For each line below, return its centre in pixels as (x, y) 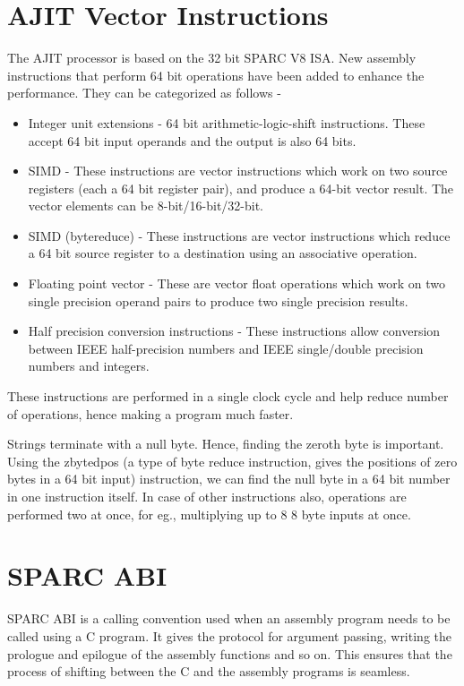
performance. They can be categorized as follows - (144, 93)
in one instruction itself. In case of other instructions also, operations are (207, 496)
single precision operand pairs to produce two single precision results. (218, 300)
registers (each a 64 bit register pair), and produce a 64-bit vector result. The (241, 188)
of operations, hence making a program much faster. (150, 413)
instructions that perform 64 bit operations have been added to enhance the (216, 75)
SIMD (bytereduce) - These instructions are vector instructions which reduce (239, 235)
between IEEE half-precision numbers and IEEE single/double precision (226, 348)
